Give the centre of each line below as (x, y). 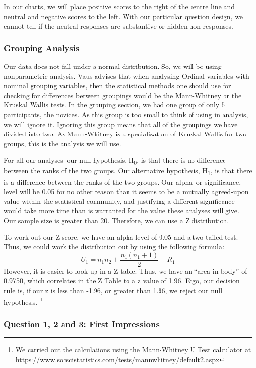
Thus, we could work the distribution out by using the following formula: (114, 247)
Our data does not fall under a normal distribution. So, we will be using (113, 66)
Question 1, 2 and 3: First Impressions (82, 323)
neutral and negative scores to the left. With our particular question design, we (124, 16)
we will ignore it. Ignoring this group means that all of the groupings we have (121, 124)
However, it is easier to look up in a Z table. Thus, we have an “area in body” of (126, 271)
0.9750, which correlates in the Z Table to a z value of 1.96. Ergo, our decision (122, 281)
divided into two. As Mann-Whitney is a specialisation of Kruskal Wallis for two (125, 134)
